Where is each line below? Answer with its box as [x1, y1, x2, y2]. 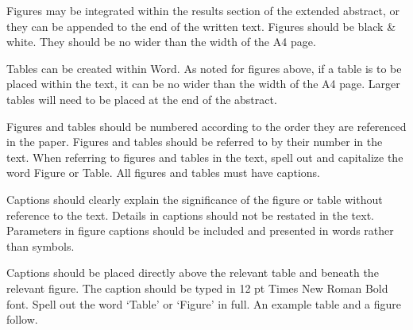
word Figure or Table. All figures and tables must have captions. [6, 164, 320, 181]
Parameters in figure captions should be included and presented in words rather [6, 222, 394, 239]
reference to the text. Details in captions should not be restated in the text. [6, 206, 374, 223]
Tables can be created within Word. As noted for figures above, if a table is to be [6, 59, 402, 76]
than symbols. [6, 237, 75, 254]
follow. [6, 311, 38, 328]
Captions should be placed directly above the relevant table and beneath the [6, 264, 379, 281]
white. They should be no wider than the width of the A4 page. [6, 33, 316, 50]
